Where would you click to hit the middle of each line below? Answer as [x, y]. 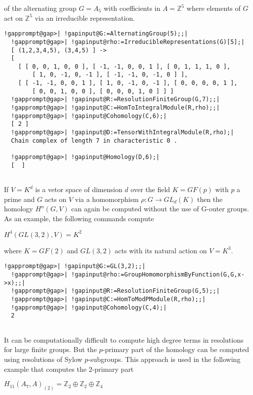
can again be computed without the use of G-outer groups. [160, 209]
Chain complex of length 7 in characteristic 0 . [94, 140]
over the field [150, 189]
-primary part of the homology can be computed [176, 349]
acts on [56, 199]
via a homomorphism [107, 199]
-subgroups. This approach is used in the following [164, 359]
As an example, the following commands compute [79, 218]
